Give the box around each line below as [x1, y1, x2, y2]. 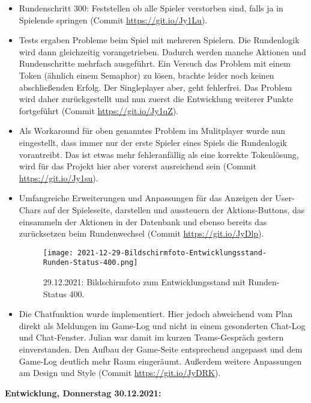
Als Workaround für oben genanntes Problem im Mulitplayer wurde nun [19, 124, 286, 137]
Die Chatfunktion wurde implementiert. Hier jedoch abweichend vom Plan [19, 308, 292, 320]
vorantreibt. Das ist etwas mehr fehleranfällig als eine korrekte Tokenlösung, [19, 148, 299, 160]
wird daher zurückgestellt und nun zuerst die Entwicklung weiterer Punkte [19, 92, 294, 105]
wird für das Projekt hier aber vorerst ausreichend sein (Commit [19, 160, 256, 172]
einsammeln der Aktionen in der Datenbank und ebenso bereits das [19, 215, 267, 228]
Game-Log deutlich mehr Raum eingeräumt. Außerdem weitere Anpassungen [19, 354, 302, 367]
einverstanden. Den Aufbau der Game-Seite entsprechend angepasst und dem [19, 342, 303, 355]
